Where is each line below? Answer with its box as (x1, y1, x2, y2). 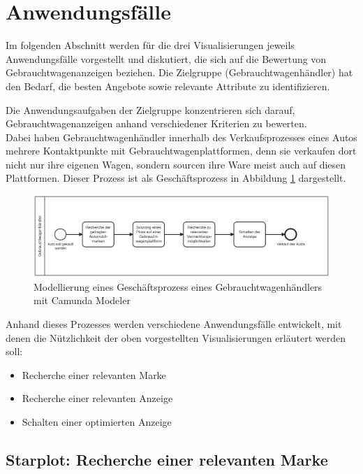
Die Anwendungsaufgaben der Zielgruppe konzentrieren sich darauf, (6, 102, 295, 117)
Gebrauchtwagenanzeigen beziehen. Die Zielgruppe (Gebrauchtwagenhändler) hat (6, 65, 353, 80)
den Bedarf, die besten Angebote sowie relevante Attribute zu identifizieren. (6, 78, 330, 93)
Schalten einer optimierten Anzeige (22, 414, 172, 429)
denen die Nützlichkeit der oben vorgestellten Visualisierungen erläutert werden (6, 330, 346, 345)
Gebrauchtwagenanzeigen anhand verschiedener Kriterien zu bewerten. (6, 116, 307, 131)
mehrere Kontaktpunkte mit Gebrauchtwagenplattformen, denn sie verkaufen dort (6, 143, 357, 158)
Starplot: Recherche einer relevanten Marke (6, 448, 328, 470)
